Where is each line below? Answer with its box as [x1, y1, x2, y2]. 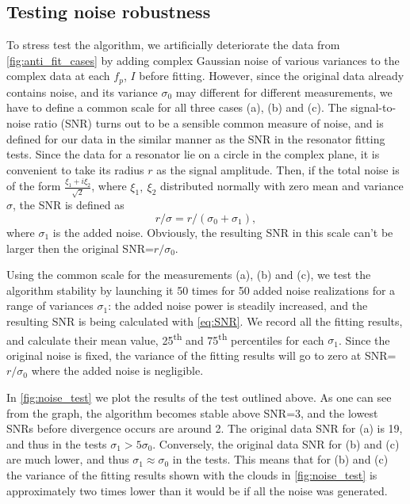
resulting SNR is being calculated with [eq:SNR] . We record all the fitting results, [6, 312, 403, 329]
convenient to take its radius [6, 161, 144, 178]
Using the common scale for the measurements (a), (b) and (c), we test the [6, 266, 371, 283]
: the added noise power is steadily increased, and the [108, 297, 368, 314]
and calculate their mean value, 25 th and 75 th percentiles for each [6, 329, 324, 348]
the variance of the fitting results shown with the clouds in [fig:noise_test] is [6, 466, 377, 483]
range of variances [6, 297, 94, 314]
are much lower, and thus [6, 451, 129, 468]
